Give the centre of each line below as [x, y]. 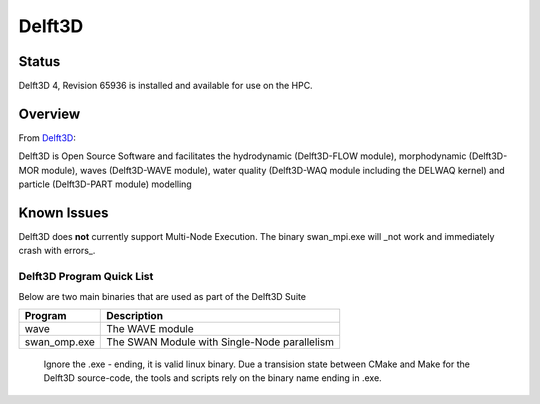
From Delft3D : [47, 137]
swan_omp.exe [59, 342]
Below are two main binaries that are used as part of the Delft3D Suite [162, 296]
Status [39, 61]
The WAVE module [150, 328]
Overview [49, 113]
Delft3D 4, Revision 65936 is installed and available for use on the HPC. [166, 86]
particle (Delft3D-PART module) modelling [105, 184]
